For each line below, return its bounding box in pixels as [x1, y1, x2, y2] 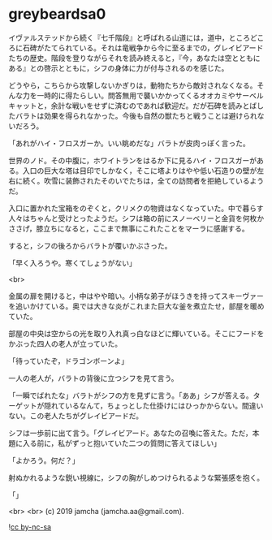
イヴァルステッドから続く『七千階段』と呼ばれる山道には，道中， [8, 32, 229, 42]
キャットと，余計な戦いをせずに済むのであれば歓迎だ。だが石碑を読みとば [8, 101, 257, 110]
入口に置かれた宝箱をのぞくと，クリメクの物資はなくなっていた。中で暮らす [8, 203, 264, 213]
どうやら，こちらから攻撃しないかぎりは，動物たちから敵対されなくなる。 [8, 80, 257, 90]
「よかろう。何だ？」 [8, 456, 80, 465]
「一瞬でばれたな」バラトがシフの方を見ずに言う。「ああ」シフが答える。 [8, 391, 253, 400]
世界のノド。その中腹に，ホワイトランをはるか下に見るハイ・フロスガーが [8, 155, 257, 165]
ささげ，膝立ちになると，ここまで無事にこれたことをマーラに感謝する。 [8, 223, 249, 233]
